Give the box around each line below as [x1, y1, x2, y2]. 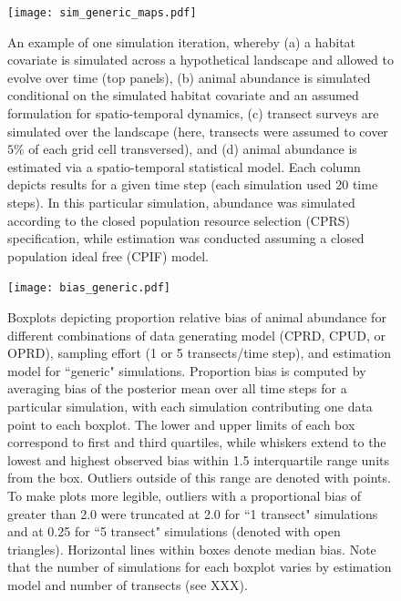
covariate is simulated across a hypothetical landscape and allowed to [7, 50, 394, 69]
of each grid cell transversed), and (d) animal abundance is [28, 139, 357, 158]
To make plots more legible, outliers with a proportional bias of [7, 485, 362, 504]
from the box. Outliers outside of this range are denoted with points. [7, 468, 391, 487]
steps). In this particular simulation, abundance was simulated [7, 193, 355, 211]
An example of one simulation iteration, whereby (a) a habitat [7, 32, 356, 51]
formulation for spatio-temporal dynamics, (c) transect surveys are [7, 104, 379, 123]
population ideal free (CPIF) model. [7, 246, 209, 265]
